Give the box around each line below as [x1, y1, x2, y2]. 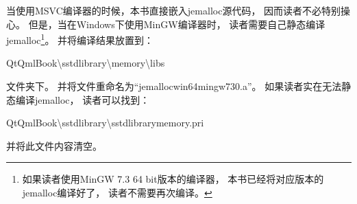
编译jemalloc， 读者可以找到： [15, 92, 150, 106]
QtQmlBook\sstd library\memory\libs [6, 56, 165, 70]
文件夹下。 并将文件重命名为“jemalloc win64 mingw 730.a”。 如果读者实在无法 [6, 79, 342, 93]
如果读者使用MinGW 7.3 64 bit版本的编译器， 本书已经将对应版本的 [22, 172, 324, 186]
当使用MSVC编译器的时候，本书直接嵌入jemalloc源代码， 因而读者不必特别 [6, 3, 341, 17]
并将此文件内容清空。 [6, 138, 102, 152]
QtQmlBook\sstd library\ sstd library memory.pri [6, 115, 204, 130]
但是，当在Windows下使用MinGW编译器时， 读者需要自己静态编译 [28, 16, 325, 31]
